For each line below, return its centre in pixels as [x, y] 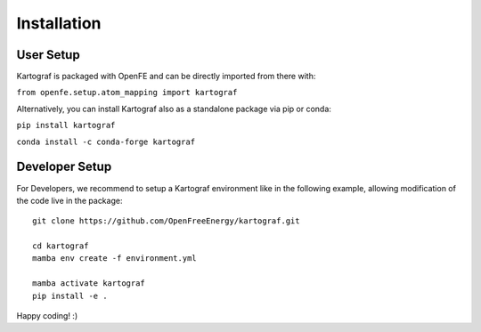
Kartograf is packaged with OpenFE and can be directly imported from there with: [166, 77]
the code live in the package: [69, 200]
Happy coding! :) [47, 316]
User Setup [48, 55]
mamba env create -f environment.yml [115, 259]
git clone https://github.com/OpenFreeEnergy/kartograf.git [166, 221]
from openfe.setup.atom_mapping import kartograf [127, 93]
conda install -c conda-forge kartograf [106, 142]
